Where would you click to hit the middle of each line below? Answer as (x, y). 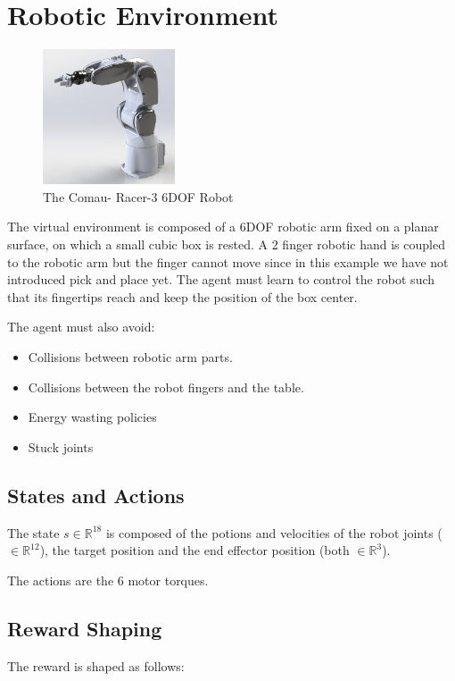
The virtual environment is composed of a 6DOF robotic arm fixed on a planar (223, 227)
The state (33, 532)
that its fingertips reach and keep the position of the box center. (182, 296)
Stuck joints (61, 446)
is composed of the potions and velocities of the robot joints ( (274, 532)
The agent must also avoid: (81, 327)
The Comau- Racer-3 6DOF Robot (138, 196)
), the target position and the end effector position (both (194, 550)
